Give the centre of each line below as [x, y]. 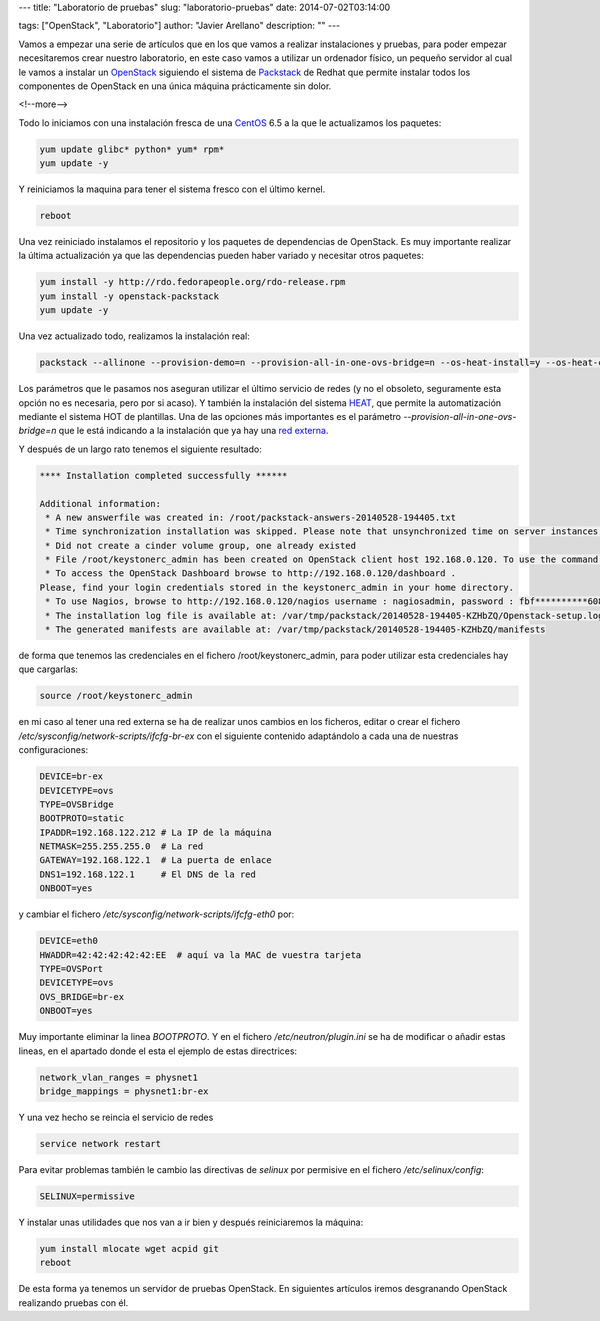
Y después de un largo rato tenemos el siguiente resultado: [140, 449]
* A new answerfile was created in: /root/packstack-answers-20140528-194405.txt [251, 517]
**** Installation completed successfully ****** [163, 475]
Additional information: [100, 503]
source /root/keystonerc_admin [116, 696]
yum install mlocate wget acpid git [129, 1248]
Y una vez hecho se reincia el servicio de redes [116, 1117]
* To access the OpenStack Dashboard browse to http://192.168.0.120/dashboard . [251, 573]
